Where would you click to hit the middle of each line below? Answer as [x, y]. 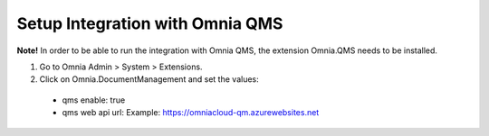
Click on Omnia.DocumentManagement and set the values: [149, 79]
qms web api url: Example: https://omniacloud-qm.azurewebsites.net [191, 113]
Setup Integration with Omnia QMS [150, 23]
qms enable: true [94, 100]
